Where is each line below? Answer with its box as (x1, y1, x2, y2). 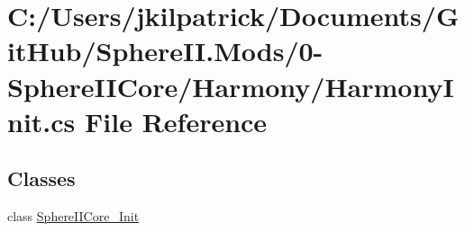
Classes (7, 164, 76, 192)
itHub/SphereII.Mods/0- (7, 32, 324, 69)
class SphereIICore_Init (7, 207, 140, 226)
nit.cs (7, 102, 76, 139)
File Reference (85, 102, 268, 139)
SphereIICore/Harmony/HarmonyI (7, 67, 454, 104)
